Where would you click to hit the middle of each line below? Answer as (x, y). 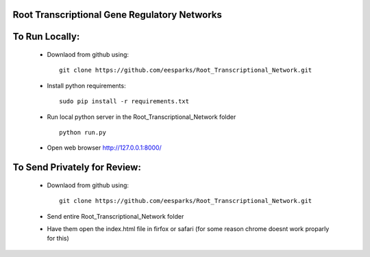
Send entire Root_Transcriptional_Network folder (115, 216)
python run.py (83, 132)
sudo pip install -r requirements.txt (124, 102)
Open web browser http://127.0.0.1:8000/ (104, 148)
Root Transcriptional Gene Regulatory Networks (118, 15)
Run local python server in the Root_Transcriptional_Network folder (141, 117)
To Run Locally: (46, 37)
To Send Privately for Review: (77, 167)
